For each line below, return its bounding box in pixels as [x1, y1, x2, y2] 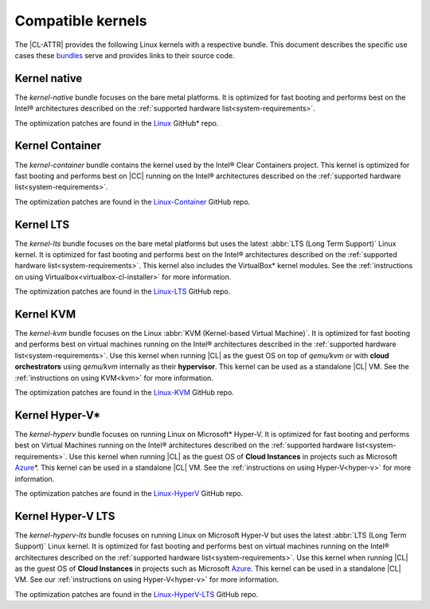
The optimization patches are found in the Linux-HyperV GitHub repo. [14, 488, 244, 498]
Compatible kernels [14, 12, 147, 29]
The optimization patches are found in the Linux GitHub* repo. [14, 118, 219, 127]
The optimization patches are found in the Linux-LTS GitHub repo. [14, 287, 231, 296]
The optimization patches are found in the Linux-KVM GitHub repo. [14, 388, 234, 397]
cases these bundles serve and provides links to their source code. [14, 50, 235, 60]
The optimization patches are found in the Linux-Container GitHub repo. [14, 197, 251, 206]
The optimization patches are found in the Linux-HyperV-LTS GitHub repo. [14, 589, 259, 599]
